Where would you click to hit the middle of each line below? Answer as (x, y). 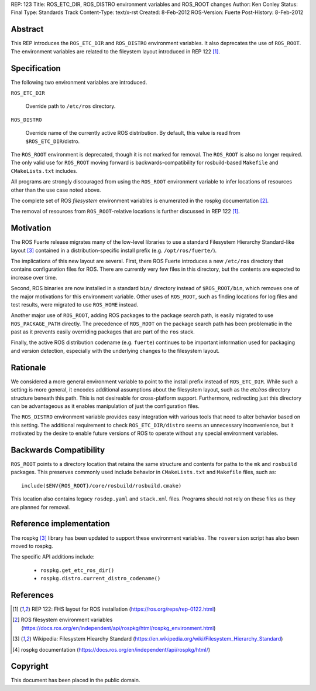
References (32, 595)
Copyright (30, 666)
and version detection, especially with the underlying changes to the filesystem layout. (115, 350)
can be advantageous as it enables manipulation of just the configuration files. (105, 406)
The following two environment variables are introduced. (79, 82)
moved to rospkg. (32, 546)
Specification (36, 68)
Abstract (27, 29)
